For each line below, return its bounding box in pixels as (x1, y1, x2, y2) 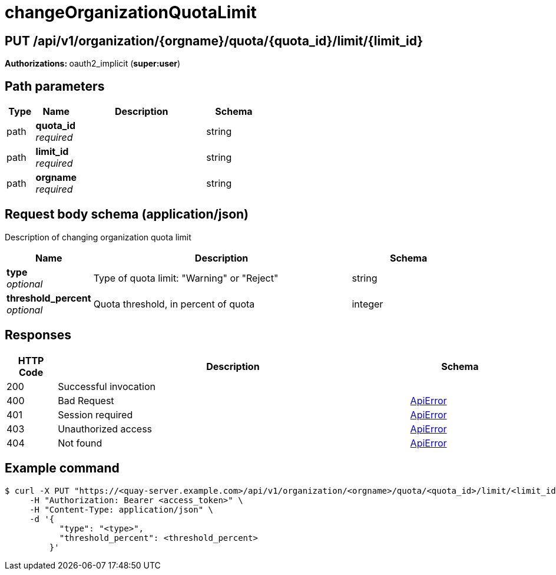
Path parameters (5, 78, 105, 94)
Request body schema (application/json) (5, 207, 249, 222)
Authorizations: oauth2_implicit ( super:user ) (5, 58, 181, 69)
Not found (58, 437, 102, 449)
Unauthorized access (58, 422, 153, 435)
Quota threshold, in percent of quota (93, 298, 255, 310)
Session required (58, 408, 133, 421)
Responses (5, 328, 72, 343)
